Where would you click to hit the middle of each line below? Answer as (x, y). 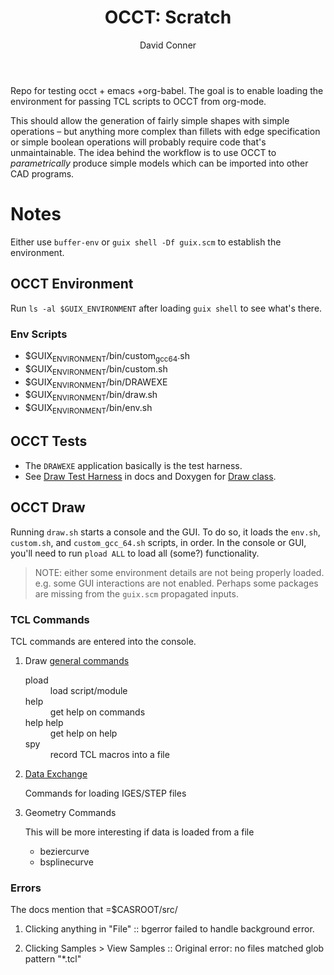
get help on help (83, 733)
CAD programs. (42, 173)
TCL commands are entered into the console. (103, 641)
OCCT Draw (48, 507)
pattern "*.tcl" (53, 959)
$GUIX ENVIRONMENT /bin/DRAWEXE (96, 383)
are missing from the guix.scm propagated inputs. (136, 593)
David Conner (168, 45)
